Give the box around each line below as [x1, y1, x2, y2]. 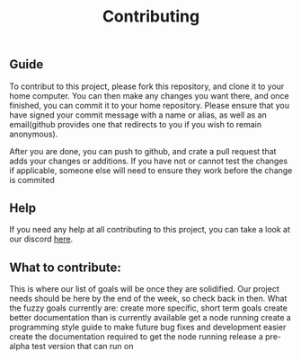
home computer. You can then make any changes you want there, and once [9, 90, 289, 101]
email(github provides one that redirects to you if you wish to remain [9, 119, 262, 129]
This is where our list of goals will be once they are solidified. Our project [9, 284, 280, 294]
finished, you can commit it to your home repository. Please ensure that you [9, 100, 290, 110]
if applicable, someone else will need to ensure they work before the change [9, 164, 293, 176]
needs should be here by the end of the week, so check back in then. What [9, 294, 288, 304]
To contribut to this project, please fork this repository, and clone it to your [9, 81, 285, 92]
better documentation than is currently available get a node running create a [9, 312, 292, 323]
